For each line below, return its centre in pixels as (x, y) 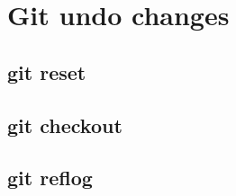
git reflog (50, 178)
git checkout (65, 125)
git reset (47, 71)
